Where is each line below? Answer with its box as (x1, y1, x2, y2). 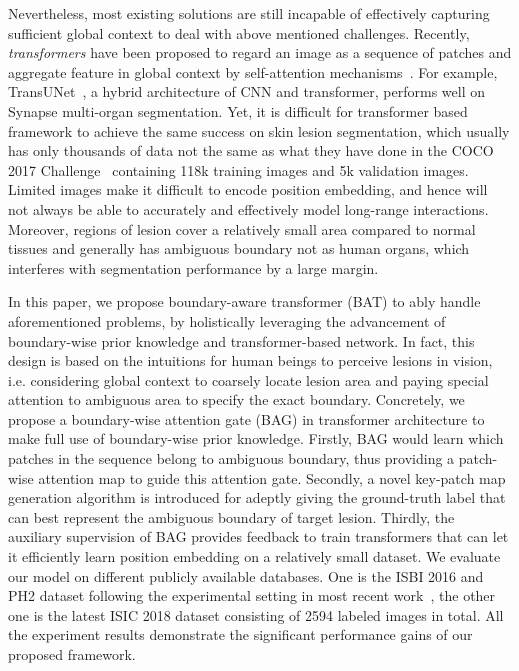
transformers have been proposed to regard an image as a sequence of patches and (8, 42, 512, 63)
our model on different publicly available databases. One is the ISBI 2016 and (8, 565, 484, 586)
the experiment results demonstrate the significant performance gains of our (8, 624, 473, 645)
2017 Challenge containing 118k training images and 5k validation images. (8, 159, 469, 180)
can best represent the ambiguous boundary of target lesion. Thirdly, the (8, 506, 455, 527)
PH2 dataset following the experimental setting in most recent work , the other (8, 585, 496, 606)
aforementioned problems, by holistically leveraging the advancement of (8, 310, 446, 331)
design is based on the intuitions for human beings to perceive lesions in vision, (8, 350, 493, 371)
